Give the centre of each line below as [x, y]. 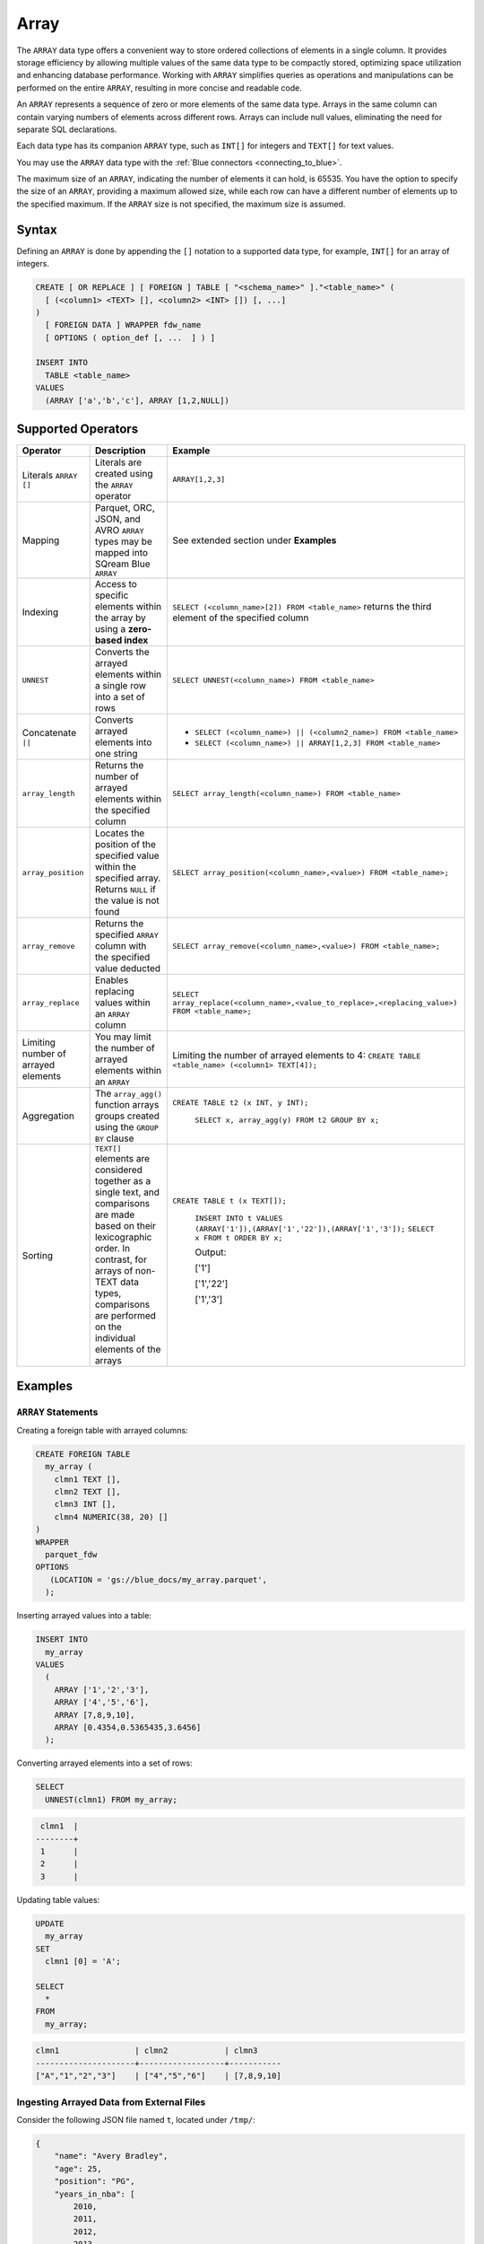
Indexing [40, 612]
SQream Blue [122, 564]
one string [116, 754]
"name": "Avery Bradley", [111, 2156]
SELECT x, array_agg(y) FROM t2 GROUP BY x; [287, 1121]
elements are [122, 1159]
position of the [125, 845]
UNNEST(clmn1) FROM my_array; [112, 1799]
